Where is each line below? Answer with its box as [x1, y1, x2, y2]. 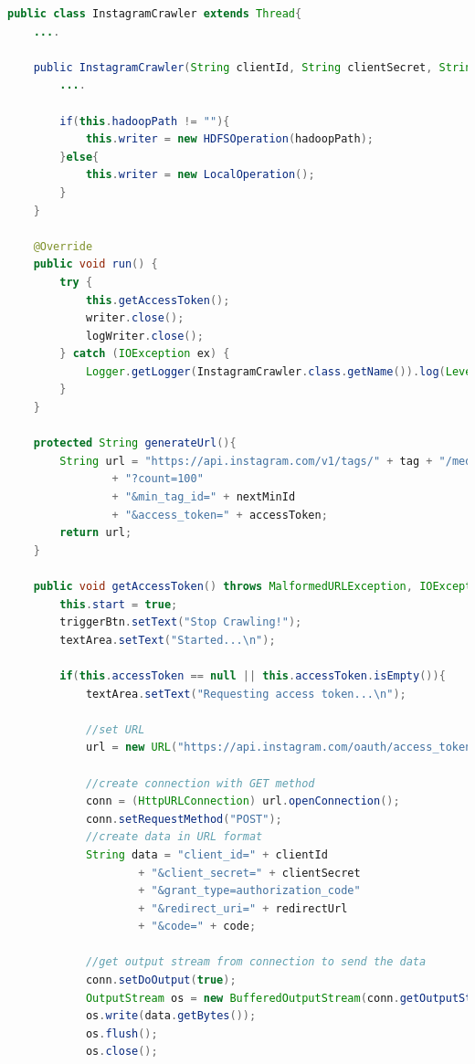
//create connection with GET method [85, 776, 315, 790]
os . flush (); [85, 1027, 158, 1040]
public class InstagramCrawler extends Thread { [7, 7, 302, 20]
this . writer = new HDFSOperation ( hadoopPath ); [85, 132, 375, 146]
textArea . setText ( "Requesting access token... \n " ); [85, 687, 406, 701]
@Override [33, 239, 93, 253]
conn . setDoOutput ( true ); [85, 974, 237, 987]
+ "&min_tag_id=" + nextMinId [111, 490, 296, 504]
